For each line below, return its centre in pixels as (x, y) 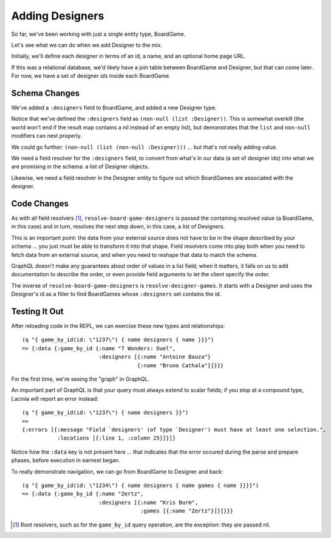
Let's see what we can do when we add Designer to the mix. (87, 45)
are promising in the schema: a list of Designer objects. (80, 166)
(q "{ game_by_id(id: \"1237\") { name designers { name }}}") (118, 340)
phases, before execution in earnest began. (66, 460)
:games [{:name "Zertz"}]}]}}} (187, 511)
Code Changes (40, 203)
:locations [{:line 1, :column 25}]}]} (116, 438)
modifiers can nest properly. (46, 136)
